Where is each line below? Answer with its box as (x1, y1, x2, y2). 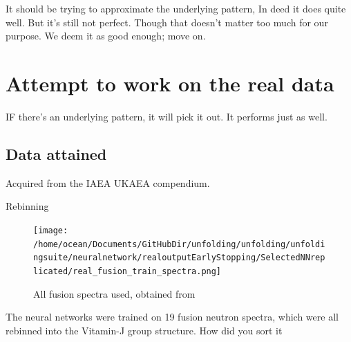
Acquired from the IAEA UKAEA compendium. (6, 175, 210, 190)
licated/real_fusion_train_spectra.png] (33, 266, 222, 276)
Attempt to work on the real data (6, 69, 334, 97)
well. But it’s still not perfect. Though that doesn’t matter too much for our (6, 15, 328, 29)
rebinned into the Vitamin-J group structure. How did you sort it (6, 323, 283, 337)
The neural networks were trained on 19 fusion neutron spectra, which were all (6, 309, 339, 324)
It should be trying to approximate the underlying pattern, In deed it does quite (6, 1, 346, 15)
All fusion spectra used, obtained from (33, 286, 196, 300)
